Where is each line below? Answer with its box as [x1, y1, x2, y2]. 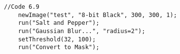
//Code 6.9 [4, 3, 39, 10]
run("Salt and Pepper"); [18, 19, 100, 27]
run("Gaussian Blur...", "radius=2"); [18, 27, 145, 35]
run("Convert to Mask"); [18, 44, 100, 51]
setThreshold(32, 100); [18, 36, 96, 43]
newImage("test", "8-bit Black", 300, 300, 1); [18, 11, 177, 18]
